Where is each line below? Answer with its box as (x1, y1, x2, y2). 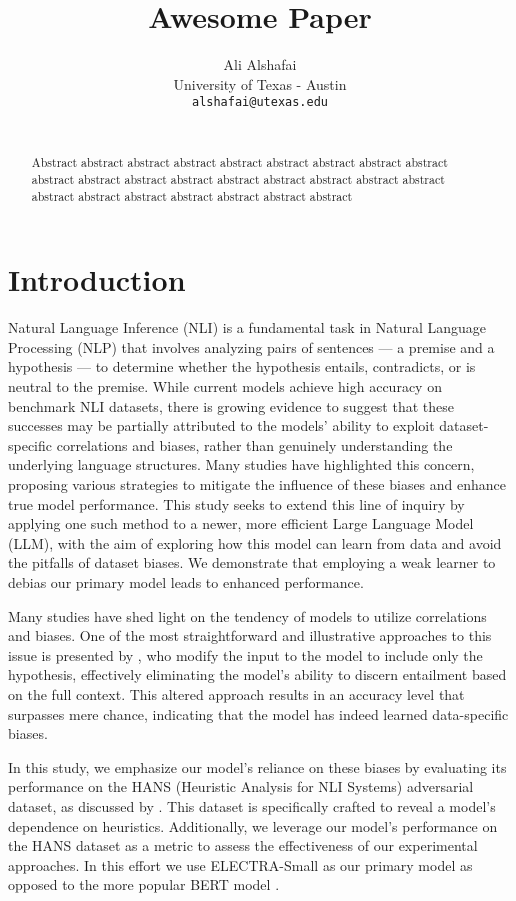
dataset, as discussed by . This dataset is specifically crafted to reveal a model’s (8, 795, 496, 816)
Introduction (8, 259, 186, 300)
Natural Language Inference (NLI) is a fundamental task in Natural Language (8, 317, 487, 338)
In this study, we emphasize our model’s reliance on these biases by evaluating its (8, 756, 507, 777)
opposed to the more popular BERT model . (8, 874, 280, 895)
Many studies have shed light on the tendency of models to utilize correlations (8, 605, 487, 626)
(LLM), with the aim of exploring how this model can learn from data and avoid (8, 532, 502, 553)
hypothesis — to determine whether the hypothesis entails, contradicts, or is (8, 356, 476, 377)
